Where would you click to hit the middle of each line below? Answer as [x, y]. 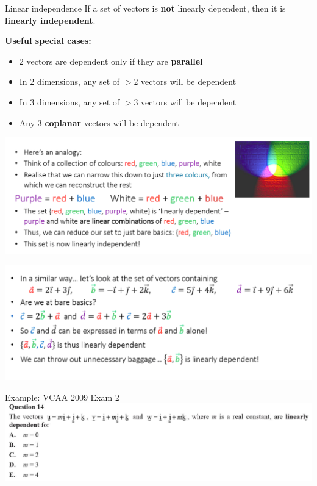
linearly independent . [50, 20]
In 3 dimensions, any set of [69, 102]
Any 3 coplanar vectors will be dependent [99, 122]
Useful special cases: [48, 41]
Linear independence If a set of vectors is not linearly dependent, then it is [145, 8]
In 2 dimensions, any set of [69, 81]
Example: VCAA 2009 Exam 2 [62, 397]
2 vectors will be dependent [185, 81]
